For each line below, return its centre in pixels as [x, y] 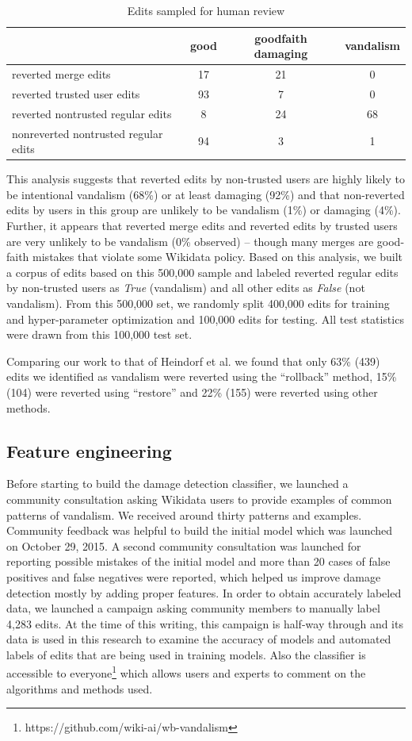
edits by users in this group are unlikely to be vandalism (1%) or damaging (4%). [204, 210]
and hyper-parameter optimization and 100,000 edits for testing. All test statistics [205, 319]
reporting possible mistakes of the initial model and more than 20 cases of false [198, 561]
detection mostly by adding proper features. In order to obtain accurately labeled [204, 592]
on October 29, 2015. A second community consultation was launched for [184, 545]
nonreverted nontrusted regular [88, 133]
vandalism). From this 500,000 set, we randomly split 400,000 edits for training [198, 303]
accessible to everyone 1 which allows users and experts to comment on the [186, 672]
